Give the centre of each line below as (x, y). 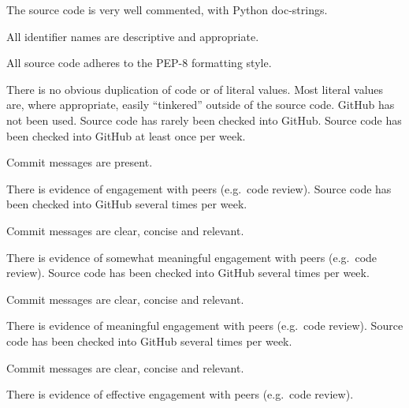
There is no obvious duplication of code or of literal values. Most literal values (195, 89)
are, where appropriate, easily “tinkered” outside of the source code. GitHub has (201, 105)
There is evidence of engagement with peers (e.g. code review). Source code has (199, 188)
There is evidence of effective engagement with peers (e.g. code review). (180, 394)
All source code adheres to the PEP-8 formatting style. (139, 63)
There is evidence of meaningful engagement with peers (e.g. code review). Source (205, 326)
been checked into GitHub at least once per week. (126, 135)
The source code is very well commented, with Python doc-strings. (167, 9)
